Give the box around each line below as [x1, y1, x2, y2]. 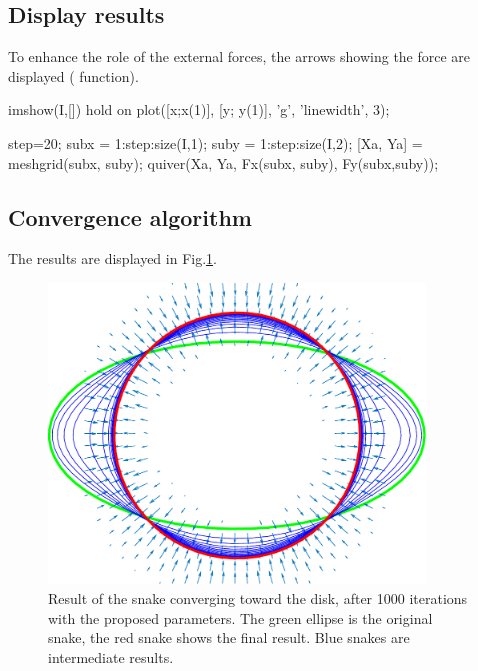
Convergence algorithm [8, 201, 252, 232]
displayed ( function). [8, 65, 139, 86]
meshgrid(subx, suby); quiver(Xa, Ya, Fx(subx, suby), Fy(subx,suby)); [8, 152, 439, 173]
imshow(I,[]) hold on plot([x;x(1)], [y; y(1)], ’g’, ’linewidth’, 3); [8, 99, 390, 120]
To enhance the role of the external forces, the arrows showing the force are [8, 46, 471, 67]
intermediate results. [48, 646, 174, 667]
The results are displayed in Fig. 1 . [8, 248, 217, 269]
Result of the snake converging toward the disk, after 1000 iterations [48, 588, 468, 609]
